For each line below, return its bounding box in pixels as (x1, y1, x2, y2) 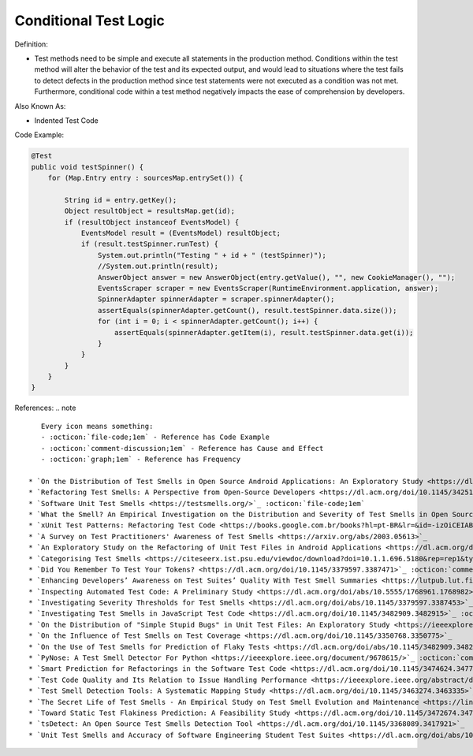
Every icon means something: (40, 422, 154, 430)
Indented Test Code (34, 115, 99, 125)
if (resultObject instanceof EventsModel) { (64, 218, 240, 226)
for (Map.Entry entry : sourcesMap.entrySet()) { (47, 173, 244, 183)
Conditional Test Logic (14, 12, 165, 29)
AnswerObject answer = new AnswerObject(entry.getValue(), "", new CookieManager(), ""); (97, 273, 456, 281)
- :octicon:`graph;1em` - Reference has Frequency (40, 455, 240, 464)
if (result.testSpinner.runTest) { (80, 240, 218, 248)
